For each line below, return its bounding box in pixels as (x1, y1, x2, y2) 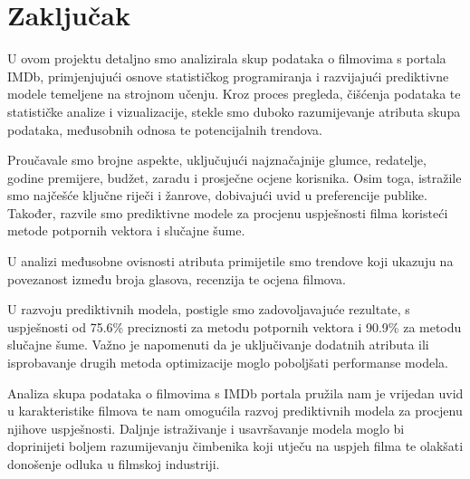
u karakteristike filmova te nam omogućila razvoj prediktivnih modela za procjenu (7, 401, 463, 420)
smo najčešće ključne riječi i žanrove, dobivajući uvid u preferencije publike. (7, 186, 427, 205)
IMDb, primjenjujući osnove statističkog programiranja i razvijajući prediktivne (7, 66, 449, 85)
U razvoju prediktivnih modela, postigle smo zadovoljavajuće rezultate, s (7, 300, 410, 319)
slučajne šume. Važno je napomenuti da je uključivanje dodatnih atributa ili (7, 335, 429, 354)
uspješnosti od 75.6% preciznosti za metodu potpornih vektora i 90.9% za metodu (7, 317, 462, 336)
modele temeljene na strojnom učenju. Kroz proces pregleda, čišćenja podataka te (7, 84, 461, 103)
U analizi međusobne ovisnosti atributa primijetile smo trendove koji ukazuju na (7, 252, 454, 271)
